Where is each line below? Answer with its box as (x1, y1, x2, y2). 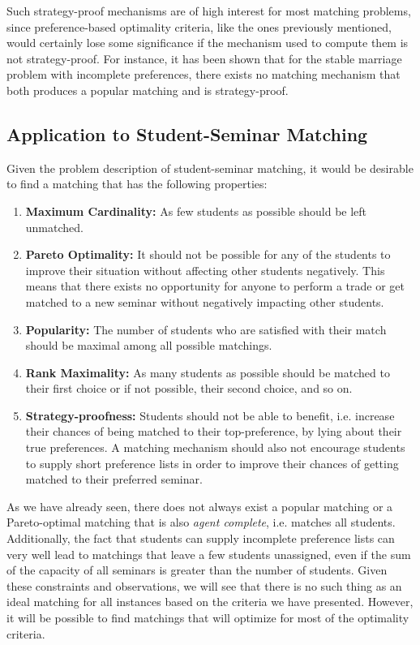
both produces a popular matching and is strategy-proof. (6, 81, 289, 98)
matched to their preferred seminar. (25, 471, 203, 488)
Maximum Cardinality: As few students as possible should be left (25, 202, 367, 219)
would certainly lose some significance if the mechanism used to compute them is (6, 34, 409, 51)
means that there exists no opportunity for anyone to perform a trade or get (25, 277, 405, 295)
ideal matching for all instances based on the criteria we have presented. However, (6, 593, 414, 610)
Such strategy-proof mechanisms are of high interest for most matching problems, (6, 2, 411, 19)
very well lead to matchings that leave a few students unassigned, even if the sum (6, 545, 411, 562)
